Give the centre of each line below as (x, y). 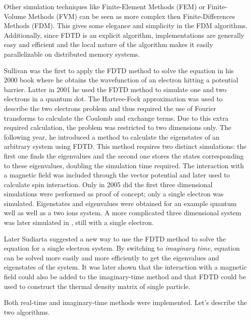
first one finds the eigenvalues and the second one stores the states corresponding (124, 155)
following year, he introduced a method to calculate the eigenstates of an (112, 136)
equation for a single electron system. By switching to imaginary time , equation (122, 248)
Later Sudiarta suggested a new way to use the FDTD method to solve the (115, 238)
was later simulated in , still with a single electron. (79, 222)
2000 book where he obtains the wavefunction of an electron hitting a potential (121, 80)
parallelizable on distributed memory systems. (72, 54)
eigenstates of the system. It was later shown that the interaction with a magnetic (125, 267)
